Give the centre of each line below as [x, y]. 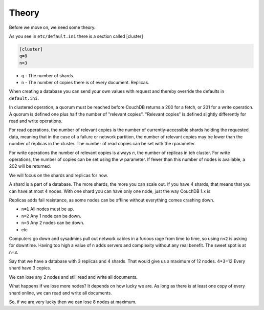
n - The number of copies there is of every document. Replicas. [85, 83]
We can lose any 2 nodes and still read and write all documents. [73, 277]
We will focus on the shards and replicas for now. [59, 175]
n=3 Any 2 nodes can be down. [53, 223]
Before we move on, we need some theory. [52, 27]
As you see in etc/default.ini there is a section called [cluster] [76, 36]
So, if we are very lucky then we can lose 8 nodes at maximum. [73, 302]
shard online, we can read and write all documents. [60, 293]
